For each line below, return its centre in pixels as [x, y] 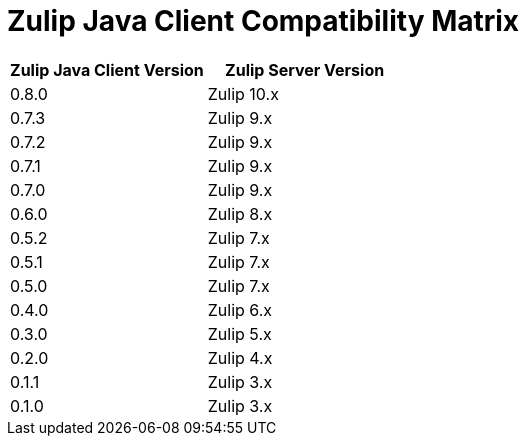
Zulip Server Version [305, 69]
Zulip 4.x [240, 357]
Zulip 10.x [243, 93]
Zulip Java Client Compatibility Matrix [263, 21]
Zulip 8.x [240, 213]
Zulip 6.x [240, 309]
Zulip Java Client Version [107, 69]
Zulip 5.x [239, 333]
